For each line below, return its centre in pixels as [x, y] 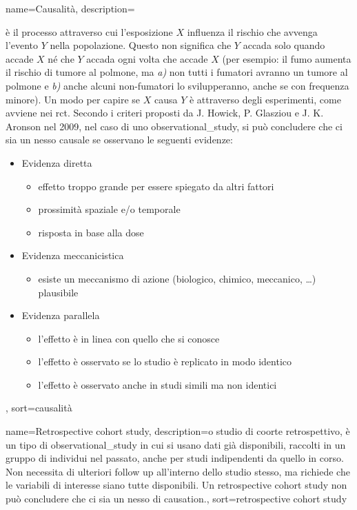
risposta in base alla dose [91, 232]
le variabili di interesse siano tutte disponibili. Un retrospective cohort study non [176, 485]
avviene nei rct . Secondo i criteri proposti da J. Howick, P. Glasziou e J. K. [165, 113]
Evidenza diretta [57, 162]
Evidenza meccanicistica [73, 255]
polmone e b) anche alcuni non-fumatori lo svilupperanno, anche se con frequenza [177, 85]
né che [61, 58]
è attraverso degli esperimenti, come [265, 99]
